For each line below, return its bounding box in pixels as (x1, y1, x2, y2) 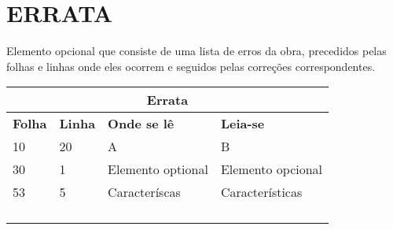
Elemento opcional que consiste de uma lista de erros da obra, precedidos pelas (6, 43, 387, 59)
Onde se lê (108, 114, 174, 133)
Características (220, 183, 303, 202)
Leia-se (220, 114, 265, 133)
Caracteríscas (108, 183, 181, 202)
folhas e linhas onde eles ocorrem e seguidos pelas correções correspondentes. (6, 57, 376, 74)
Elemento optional (108, 160, 208, 179)
